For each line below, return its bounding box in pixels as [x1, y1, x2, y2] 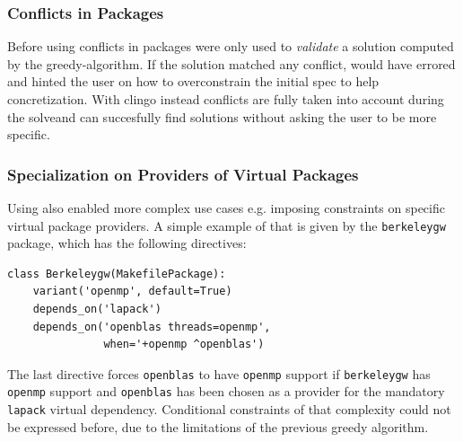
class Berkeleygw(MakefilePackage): [7, 267, 226, 280]
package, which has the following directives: [7, 234, 247, 252]
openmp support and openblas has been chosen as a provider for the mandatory [7, 382, 445, 401]
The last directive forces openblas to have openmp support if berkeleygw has [7, 364, 431, 383]
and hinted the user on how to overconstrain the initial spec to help [7, 72, 380, 91]
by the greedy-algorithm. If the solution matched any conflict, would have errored [7, 54, 456, 73]
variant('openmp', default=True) [32, 285, 232, 298]
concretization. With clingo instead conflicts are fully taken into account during [7, 90, 444, 108]
